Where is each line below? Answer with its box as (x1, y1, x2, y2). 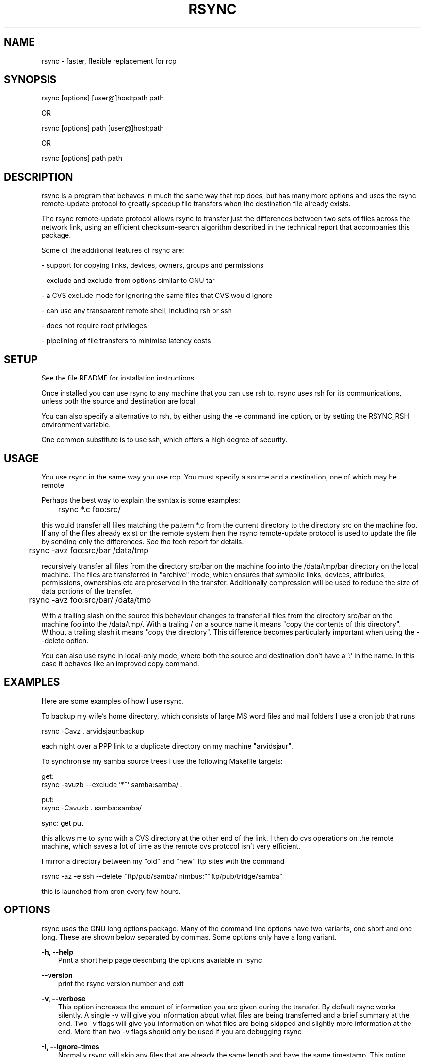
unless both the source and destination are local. (41, 397, 197, 406)
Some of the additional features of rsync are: (41, 246, 184, 255)
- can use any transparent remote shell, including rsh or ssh (41, 306, 232, 315)
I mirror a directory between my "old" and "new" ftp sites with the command (41, 857, 285, 865)
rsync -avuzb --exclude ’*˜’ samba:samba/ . (41, 780, 182, 789)
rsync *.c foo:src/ (58, 504, 121, 514)
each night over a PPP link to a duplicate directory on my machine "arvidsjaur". (41, 742, 293, 750)
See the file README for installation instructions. (41, 374, 196, 382)
